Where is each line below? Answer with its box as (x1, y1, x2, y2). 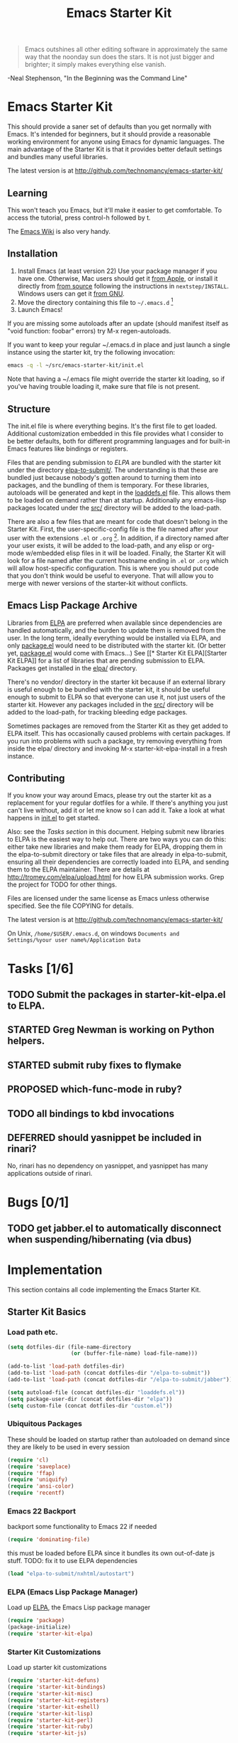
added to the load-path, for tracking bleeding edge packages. (7, 707, 188, 716)
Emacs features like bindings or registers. (7, 444, 129, 453)
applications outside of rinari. (7, 1169, 93, 1178)
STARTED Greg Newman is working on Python (7, 1024, 215, 1036)
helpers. (7, 1035, 45, 1047)
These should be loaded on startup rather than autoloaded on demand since (7, 1434, 230, 1444)
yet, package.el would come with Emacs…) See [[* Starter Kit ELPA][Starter (7, 648, 227, 657)
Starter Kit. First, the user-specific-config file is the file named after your (7, 525, 219, 534)
